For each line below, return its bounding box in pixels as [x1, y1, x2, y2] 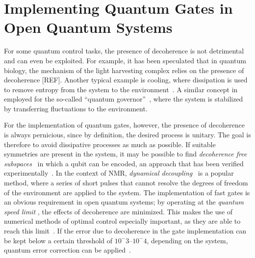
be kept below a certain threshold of [4, 235, 113, 245]
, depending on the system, [147, 235, 228, 245]
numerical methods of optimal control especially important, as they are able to [4, 216, 241, 226]
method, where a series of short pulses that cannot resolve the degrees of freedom [4, 178, 248, 188]
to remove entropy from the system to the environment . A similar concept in [4, 84, 238, 94]
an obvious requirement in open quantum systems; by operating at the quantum [4, 197, 244, 207]
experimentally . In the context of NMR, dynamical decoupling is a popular [4, 168, 234, 178]
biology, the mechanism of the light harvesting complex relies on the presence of [4, 65, 244, 75]
